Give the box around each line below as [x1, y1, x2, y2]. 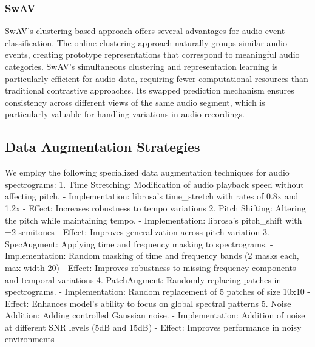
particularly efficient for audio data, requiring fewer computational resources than [5, 72, 308, 84]
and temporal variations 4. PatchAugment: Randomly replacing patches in [5, 273, 282, 286]
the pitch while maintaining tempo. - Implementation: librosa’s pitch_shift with [5, 213, 302, 226]
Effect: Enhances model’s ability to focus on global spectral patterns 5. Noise [5, 297, 291, 309]
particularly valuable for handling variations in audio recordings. [5, 108, 245, 120]
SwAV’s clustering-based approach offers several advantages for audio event [5, 24, 285, 37]
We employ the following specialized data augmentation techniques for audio [5, 166, 290, 179]
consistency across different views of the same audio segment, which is [5, 95, 265, 108]
